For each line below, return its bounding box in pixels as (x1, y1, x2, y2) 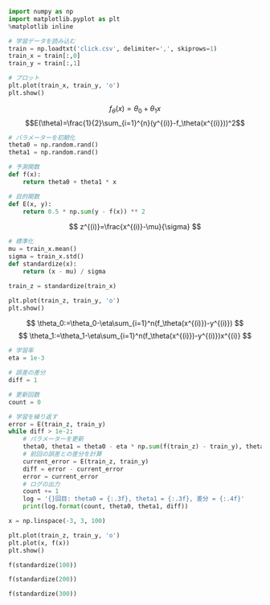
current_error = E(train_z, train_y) (22, 457, 149, 466)
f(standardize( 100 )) (8, 561, 78, 569)
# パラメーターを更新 (22, 435, 84, 443)
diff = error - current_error (22, 465, 125, 473)
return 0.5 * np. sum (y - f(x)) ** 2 (22, 208, 146, 216)
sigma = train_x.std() (8, 253, 84, 261)
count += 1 (22, 488, 59, 496)
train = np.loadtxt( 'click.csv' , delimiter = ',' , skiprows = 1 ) (8, 44, 218, 52)
